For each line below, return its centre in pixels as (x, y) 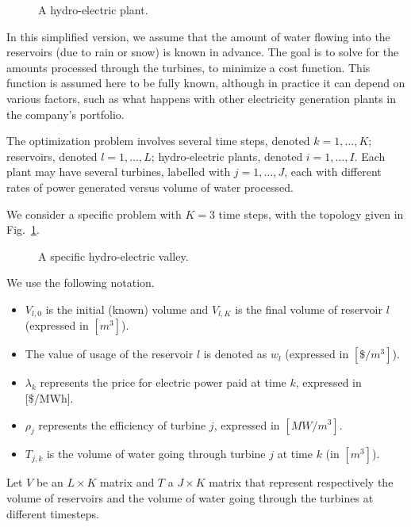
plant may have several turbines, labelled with (119, 172)
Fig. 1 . (23, 229)
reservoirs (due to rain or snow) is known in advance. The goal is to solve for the (203, 52)
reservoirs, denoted (52, 156)
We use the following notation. (81, 283)
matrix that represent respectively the (301, 482)
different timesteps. (53, 513)
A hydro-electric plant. (93, 10)
